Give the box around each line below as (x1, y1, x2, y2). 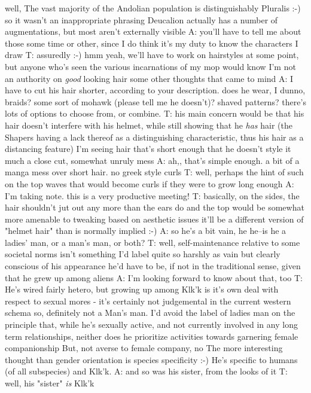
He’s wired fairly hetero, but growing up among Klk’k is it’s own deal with (5, 283, 279, 295)
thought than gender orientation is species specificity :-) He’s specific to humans (5, 353, 298, 365)
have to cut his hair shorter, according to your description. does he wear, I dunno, (5, 84, 306, 96)
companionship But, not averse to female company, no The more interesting (5, 342, 283, 354)
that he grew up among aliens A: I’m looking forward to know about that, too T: (5, 271, 303, 284)
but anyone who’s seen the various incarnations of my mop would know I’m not (5, 60, 296, 72)
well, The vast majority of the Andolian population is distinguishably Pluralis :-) (5, 2, 301, 14)
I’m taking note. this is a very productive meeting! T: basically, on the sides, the (5, 189, 300, 202)
